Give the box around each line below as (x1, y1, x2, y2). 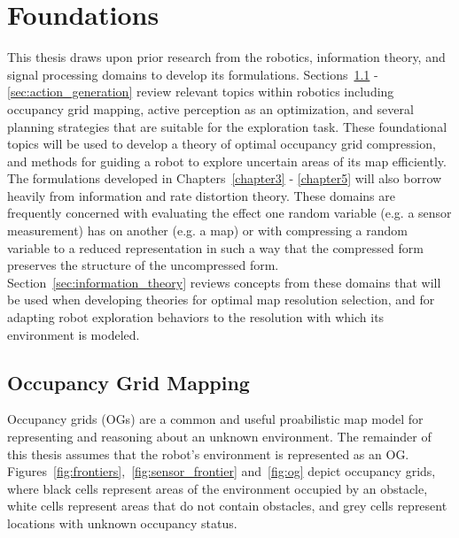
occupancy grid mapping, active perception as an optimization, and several (7, 99, 414, 118)
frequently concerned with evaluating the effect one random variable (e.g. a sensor (7, 204, 452, 222)
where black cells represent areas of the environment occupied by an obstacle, (7, 479, 428, 497)
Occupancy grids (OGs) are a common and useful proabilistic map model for (7, 410, 424, 428)
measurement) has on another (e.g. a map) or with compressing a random (7, 221, 408, 240)
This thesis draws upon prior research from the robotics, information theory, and (7, 48, 446, 66)
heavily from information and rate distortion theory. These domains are (7, 186, 396, 204)
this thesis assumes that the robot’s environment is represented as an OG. (7, 444, 409, 463)
